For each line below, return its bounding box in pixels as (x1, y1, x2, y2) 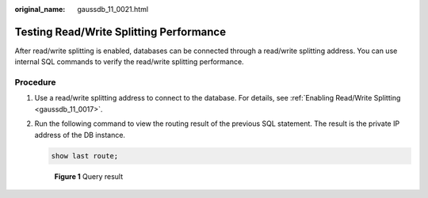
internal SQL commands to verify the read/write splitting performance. (14, 57, 245, 67)
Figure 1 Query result (54, 171, 124, 181)
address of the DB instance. (34, 130, 126, 139)
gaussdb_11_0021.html (77, 5, 149, 13)
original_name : (14, 5, 66, 13)
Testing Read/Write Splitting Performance (14, 25, 226, 39)
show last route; (51, 151, 119, 160)
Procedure (14, 77, 56, 88)
